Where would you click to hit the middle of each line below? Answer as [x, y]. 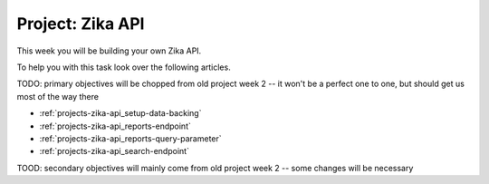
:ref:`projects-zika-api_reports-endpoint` [115, 126]
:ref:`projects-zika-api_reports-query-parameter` [130, 138]
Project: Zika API [81, 24]
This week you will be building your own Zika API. [109, 51]
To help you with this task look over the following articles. [124, 67]
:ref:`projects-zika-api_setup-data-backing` [120, 113]
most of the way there [58, 96]
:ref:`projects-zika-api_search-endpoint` [115, 151]
